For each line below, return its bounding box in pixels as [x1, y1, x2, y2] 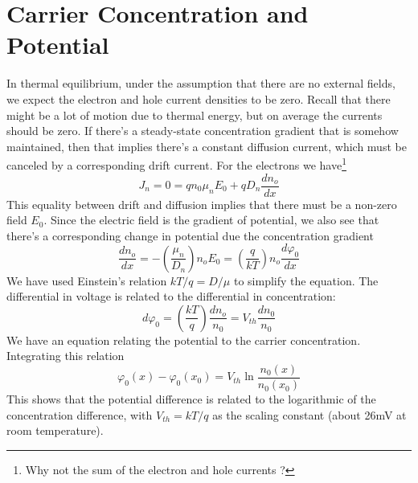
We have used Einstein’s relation [6, 272, 167, 289]
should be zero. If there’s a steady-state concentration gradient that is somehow [6, 122, 399, 139]
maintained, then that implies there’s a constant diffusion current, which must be [6, 137, 407, 154]
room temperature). [6, 422, 104, 439]
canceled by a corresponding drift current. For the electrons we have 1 [6, 154, 346, 173]
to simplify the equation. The [233, 272, 379, 289]
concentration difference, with [6, 406, 153, 423]
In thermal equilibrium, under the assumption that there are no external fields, [6, 75, 395, 92]
